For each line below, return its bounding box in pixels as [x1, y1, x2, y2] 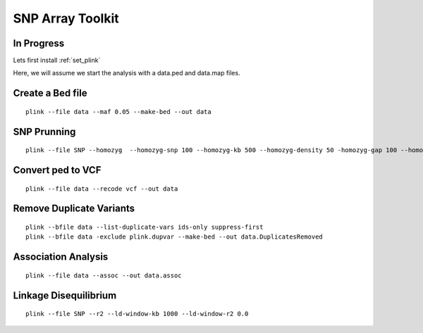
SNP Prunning [13, 125, 76, 137]
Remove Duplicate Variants [13, 203, 135, 215]
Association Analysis [13, 251, 109, 263]
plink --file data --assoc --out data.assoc [25, 271, 183, 279]
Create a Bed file [13, 87, 87, 99]
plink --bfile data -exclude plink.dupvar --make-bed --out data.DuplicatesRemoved [25, 233, 324, 241]
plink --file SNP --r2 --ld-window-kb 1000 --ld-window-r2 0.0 [25, 310, 249, 318]
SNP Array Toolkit [13, 11, 119, 26]
